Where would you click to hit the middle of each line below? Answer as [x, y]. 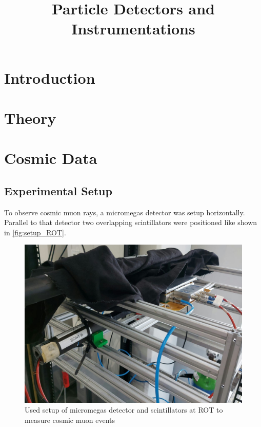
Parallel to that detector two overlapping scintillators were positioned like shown [131, 222]
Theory [30, 117]
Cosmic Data [51, 158]
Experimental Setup [58, 190]
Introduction [50, 77]
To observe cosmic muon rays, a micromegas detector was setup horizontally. [125, 212]
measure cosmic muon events [70, 420]
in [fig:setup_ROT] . [35, 232]
